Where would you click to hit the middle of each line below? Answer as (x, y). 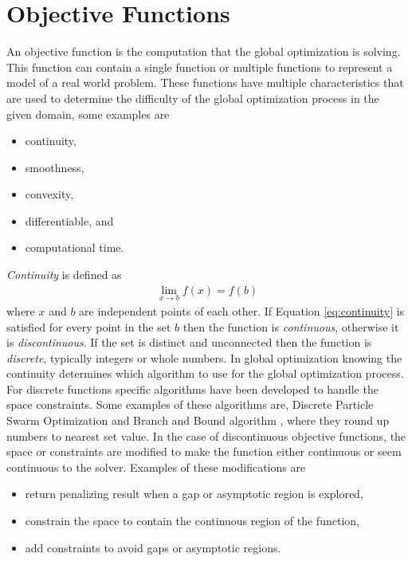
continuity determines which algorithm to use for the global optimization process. (205, 373)
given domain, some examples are (88, 114)
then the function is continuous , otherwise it (291, 326)
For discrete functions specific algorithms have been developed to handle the (192, 388)
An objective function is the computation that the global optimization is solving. (204, 51)
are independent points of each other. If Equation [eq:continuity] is (242, 310)
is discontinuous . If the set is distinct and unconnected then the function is (189, 342)
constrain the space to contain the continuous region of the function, (192, 521)
